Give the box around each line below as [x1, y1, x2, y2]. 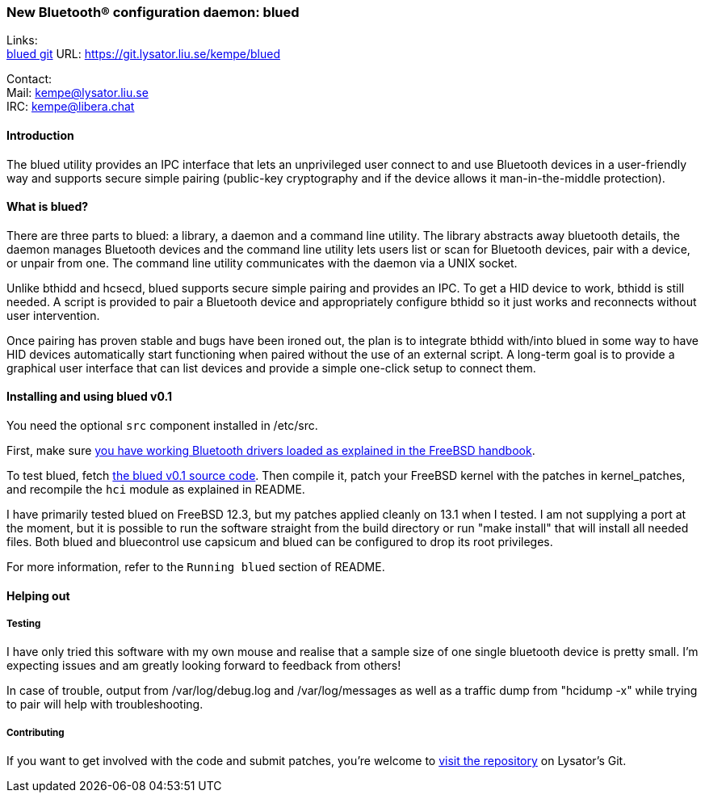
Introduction [6, 128, 74, 142]
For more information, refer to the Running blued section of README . [6, 560, 385, 574]
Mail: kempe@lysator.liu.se [6, 86, 149, 100]
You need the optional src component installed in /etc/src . [6, 418, 318, 433]
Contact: [6, 72, 52, 86]
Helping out [6, 588, 70, 603]
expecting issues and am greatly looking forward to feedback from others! [6, 658, 401, 673]
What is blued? [6, 200, 89, 214]
